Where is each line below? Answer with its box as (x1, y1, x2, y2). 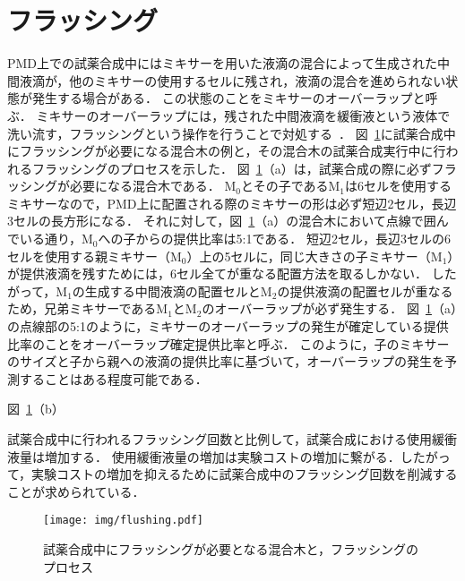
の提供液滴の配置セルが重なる (277, 281, 453, 300)
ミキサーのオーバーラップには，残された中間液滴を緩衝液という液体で (36, 106, 451, 124)
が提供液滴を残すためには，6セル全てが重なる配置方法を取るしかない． (7, 264, 427, 283)
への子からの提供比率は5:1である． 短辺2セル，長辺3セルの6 (98, 229, 451, 248)
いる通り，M (19, 229, 93, 248)
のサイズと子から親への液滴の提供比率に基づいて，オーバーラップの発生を (7, 352, 445, 371)
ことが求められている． (7, 482, 145, 500)
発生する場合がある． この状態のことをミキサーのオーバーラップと (31, 89, 426, 107)
